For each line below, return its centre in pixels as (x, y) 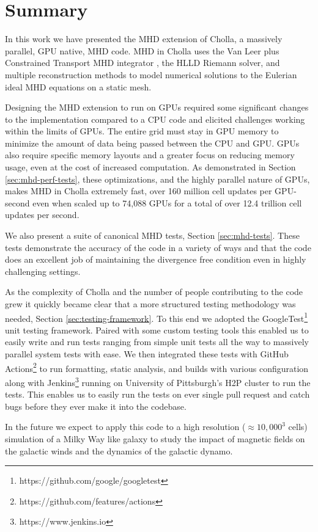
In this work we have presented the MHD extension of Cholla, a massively (144, 39)
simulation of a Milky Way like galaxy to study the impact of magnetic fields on (155, 438)
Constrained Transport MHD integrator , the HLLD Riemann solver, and (142, 63)
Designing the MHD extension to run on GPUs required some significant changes (157, 107)
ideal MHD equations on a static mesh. (78, 86)
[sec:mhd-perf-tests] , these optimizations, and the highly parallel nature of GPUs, (157, 179)
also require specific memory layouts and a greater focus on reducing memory (150, 155)
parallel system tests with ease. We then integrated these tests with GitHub (147, 354)
